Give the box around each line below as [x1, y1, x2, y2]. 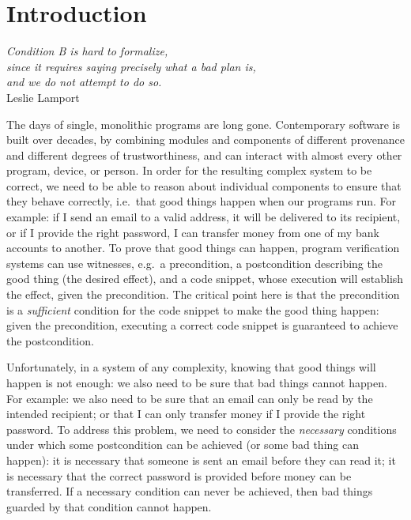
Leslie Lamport [6, 89, 80, 105]
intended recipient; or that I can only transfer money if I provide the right [6, 405, 366, 422]
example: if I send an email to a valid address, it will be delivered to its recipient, [6, 209, 401, 225]
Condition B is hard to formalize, [6, 43, 168, 59]
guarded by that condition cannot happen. [6, 498, 212, 514]
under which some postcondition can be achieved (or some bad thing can [6, 436, 359, 453]
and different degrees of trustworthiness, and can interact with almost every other [6, 146, 402, 163]
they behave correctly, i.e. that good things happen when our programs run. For [6, 193, 397, 209]
